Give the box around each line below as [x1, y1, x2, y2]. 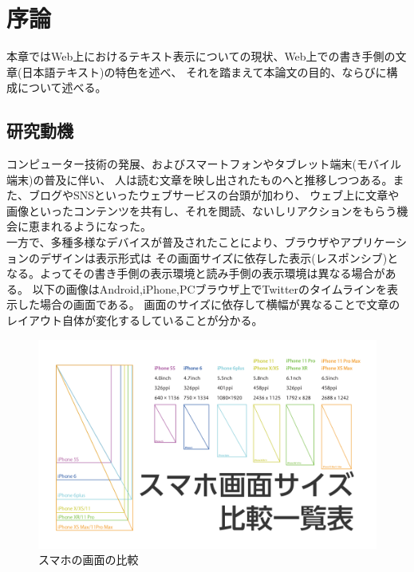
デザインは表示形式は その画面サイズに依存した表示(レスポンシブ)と [39, 249, 399, 266]
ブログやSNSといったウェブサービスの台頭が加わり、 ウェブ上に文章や [28, 187, 400, 203]
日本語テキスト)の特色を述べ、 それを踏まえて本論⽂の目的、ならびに [22, 63, 387, 80]
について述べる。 [17, 79, 107, 96]
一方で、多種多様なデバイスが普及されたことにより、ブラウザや [6, 234, 341, 250]
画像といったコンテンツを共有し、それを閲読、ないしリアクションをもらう [6, 202, 397, 219]
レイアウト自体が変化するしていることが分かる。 [6, 312, 263, 329]
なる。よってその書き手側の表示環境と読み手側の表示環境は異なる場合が [6, 265, 385, 282]
